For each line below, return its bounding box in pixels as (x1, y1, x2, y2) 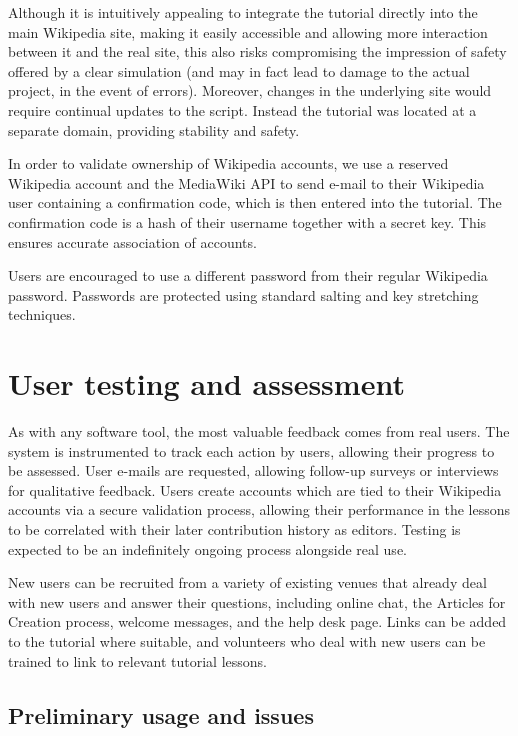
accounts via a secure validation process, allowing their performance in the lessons (8, 499, 510, 520)
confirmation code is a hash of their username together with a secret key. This (8, 211, 487, 232)
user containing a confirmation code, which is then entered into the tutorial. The (8, 192, 502, 213)
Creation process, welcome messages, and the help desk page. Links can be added (8, 611, 507, 632)
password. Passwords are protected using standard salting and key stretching (8, 284, 479, 305)
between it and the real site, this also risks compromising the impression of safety (8, 41, 507, 62)
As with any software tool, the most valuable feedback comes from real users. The (8, 421, 510, 442)
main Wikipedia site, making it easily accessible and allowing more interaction (8, 21, 488, 42)
